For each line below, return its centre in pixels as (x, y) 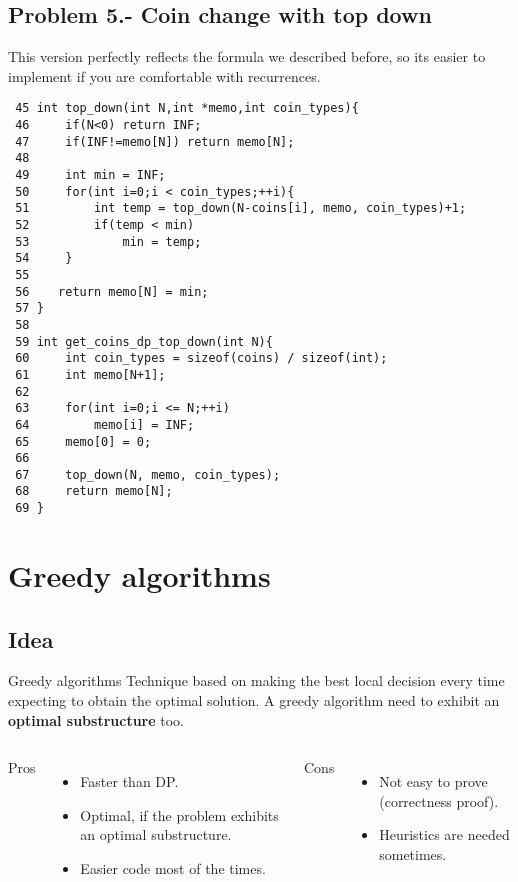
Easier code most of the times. (173, 867)
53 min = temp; (108, 241)
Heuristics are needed (444, 834)
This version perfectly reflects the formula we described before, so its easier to (247, 56)
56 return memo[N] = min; (112, 291)
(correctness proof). (439, 800)
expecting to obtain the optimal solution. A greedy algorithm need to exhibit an (254, 699)
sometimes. (413, 853)
